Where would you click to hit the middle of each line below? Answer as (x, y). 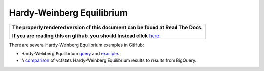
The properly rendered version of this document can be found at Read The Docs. (107, 27)
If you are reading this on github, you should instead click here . (87, 35)
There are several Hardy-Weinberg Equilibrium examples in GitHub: (77, 45)
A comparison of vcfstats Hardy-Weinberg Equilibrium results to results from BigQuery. (109, 60)
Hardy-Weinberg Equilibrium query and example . (70, 53)
